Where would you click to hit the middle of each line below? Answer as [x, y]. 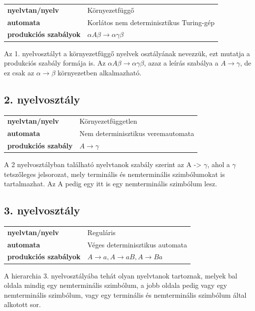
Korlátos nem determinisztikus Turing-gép [151, 22]
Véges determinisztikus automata [137, 244]
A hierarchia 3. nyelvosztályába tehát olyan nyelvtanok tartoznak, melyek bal [121, 275]
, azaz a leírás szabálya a [181, 63]
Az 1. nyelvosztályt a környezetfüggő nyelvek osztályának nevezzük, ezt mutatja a [127, 53]
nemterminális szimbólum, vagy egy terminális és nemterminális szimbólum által [125, 294]
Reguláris [101, 232]
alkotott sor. [22, 304]
